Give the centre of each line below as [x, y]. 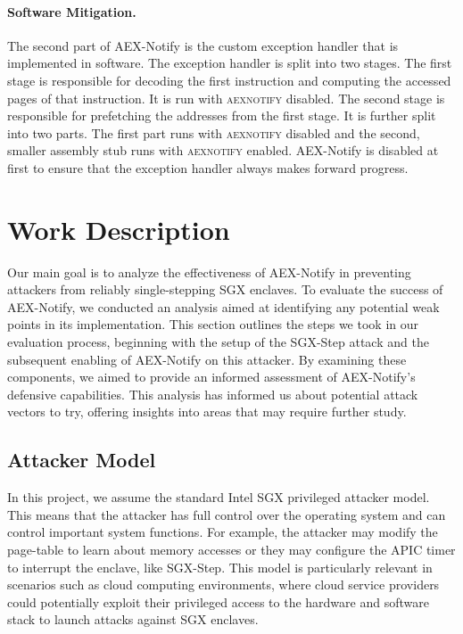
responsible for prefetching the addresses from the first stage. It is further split [222, 115]
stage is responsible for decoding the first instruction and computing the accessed [229, 80]
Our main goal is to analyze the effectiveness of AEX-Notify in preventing [209, 272]
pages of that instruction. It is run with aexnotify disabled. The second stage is [226, 98]
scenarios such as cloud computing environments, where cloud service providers [223, 585]
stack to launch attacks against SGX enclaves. [133, 619]
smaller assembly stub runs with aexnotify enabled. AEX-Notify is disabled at [223, 150]
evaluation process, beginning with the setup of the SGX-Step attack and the [218, 342]
